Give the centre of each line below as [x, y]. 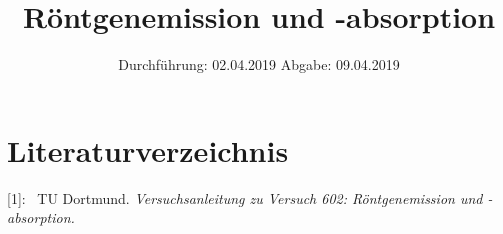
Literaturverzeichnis [148, 149]
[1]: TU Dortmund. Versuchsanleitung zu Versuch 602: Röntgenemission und [245, 197]
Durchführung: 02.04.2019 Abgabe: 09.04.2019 [259, 64]
